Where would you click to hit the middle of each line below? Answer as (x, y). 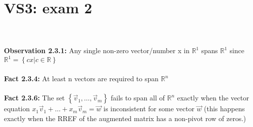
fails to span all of (138, 98)
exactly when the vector (213, 98)
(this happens (224, 109)
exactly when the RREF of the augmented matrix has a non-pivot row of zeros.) (125, 118)
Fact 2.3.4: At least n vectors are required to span (81, 78)
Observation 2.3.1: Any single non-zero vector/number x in (97, 50)
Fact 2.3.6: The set (34, 98)
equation (17, 109)
